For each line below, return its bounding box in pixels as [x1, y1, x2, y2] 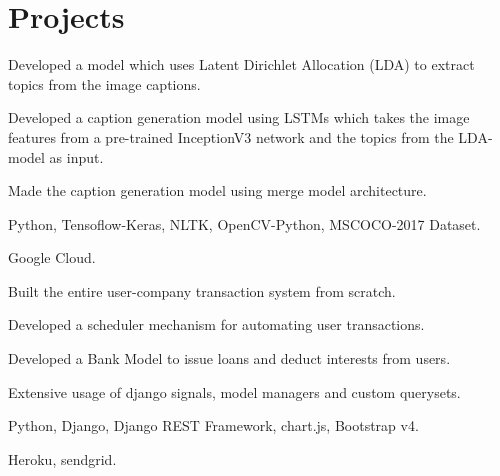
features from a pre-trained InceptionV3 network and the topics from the [8, 126, 454, 147]
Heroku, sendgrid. [8, 448, 117, 469]
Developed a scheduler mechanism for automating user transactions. [8, 314, 425, 335]
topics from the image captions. [8, 73, 201, 94]
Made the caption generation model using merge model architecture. [8, 180, 427, 201]
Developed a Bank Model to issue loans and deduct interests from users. [8, 348, 451, 369]
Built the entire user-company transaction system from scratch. [8, 280, 396, 301]
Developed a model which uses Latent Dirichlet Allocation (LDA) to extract [8, 54, 475, 75]
